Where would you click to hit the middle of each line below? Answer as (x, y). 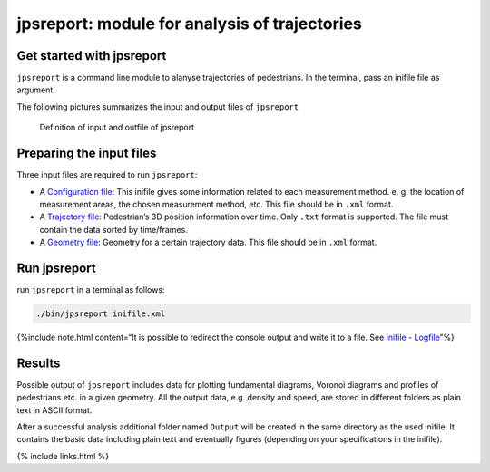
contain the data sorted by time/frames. (113, 229)
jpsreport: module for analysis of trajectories (189, 24)
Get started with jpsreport (92, 56)
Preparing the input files (87, 154)
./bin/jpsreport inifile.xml (101, 313)
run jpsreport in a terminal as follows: (91, 289)
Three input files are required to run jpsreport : (107, 175)
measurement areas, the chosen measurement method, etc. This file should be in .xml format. (216, 204)
